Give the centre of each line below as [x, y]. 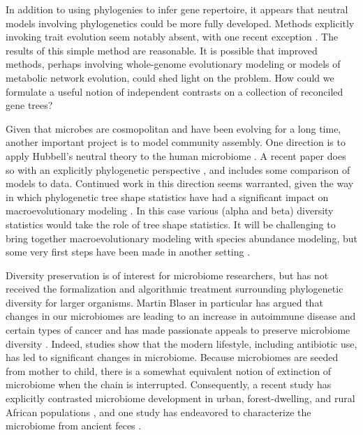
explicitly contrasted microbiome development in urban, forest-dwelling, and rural [180, 398]
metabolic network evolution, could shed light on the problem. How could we [170, 77]
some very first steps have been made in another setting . [128, 252]
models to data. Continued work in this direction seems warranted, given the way [180, 183]
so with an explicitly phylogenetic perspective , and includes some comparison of [178, 169]
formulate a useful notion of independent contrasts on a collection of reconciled [175, 91]
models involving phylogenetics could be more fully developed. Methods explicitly [180, 23]
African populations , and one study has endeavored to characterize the [158, 412]
